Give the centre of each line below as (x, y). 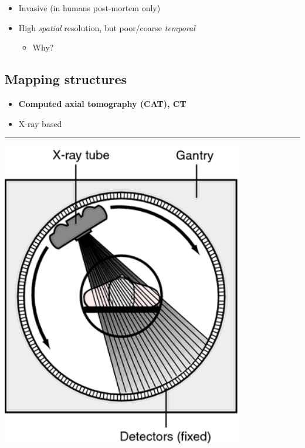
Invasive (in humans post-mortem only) (89, 8)
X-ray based (40, 123)
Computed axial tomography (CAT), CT (102, 103)
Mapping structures (66, 79)
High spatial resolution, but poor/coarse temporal (107, 27)
